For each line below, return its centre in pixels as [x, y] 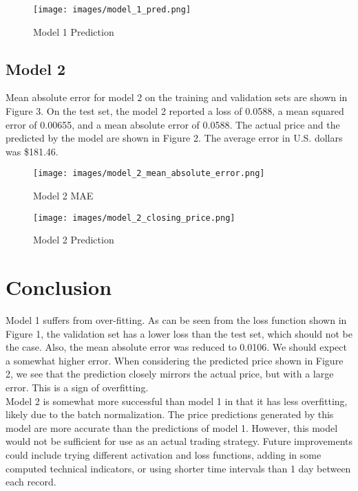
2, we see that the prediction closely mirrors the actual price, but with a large [170, 374]
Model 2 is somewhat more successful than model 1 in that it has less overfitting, [177, 401]
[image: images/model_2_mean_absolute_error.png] [149, 174]
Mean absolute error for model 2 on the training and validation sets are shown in [177, 97]
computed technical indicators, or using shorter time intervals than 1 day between [178, 468]
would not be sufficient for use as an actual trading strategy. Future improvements [179, 441]
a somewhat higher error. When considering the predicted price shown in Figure [175, 360]
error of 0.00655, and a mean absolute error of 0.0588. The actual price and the [173, 124]
